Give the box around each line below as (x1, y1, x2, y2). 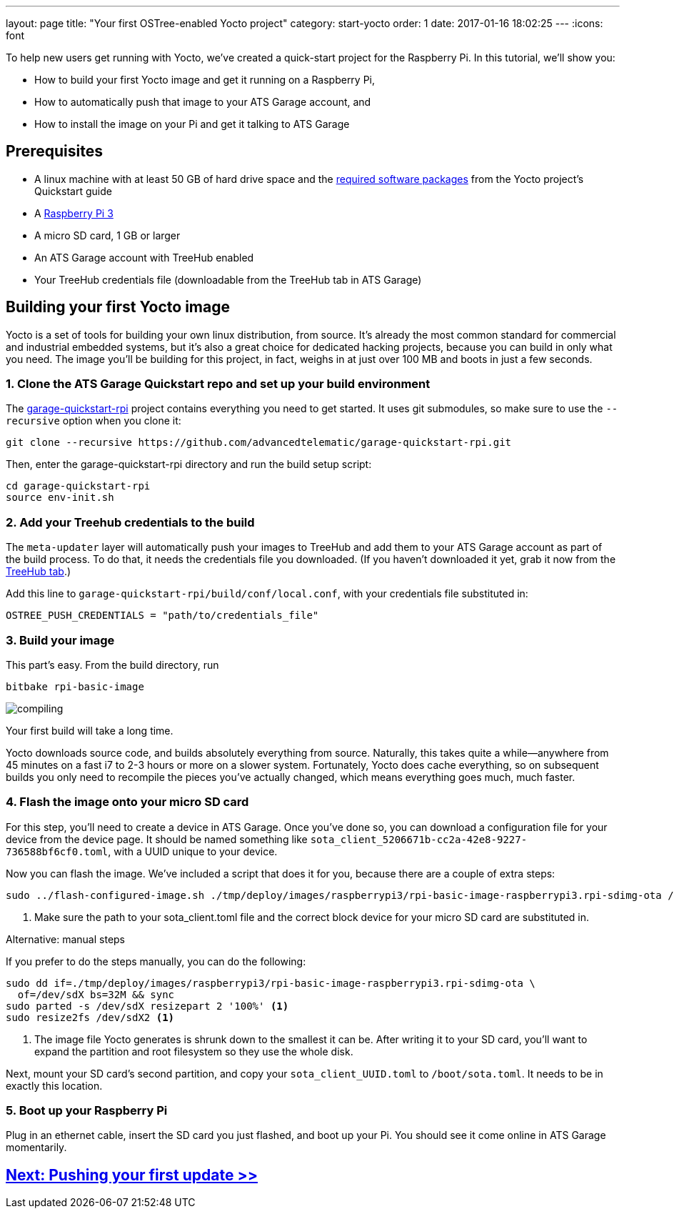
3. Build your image (6, 632, 115, 647)
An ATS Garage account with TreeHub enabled (34, 251, 254, 264)
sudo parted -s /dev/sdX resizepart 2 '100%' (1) (6, 1000, 289, 1012)
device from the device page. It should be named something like (6, 832, 308, 845)
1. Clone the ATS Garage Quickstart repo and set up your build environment (6, 377, 431, 392)
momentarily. (6, 1141, 67, 1154)
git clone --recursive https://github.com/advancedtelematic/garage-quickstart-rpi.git (6, 437, 512, 449)
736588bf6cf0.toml (6, 845, 109, 857)
